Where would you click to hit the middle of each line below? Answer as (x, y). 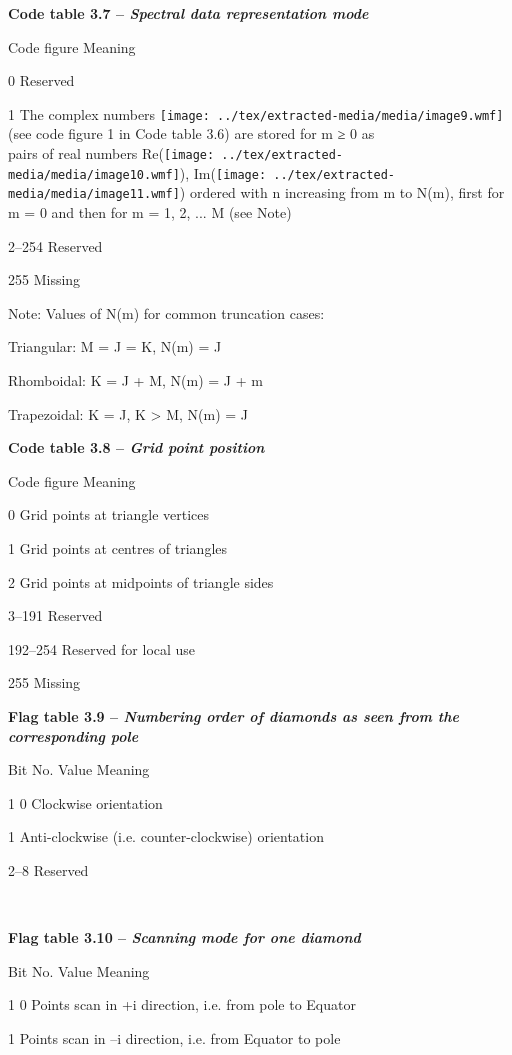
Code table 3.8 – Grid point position (136, 447)
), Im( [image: (223, 172)
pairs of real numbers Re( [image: (111, 153)
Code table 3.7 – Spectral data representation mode (188, 13)
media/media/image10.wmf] (94, 174)
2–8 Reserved (48, 869)
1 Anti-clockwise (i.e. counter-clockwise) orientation (166, 836)
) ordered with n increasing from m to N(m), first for (342, 192)
